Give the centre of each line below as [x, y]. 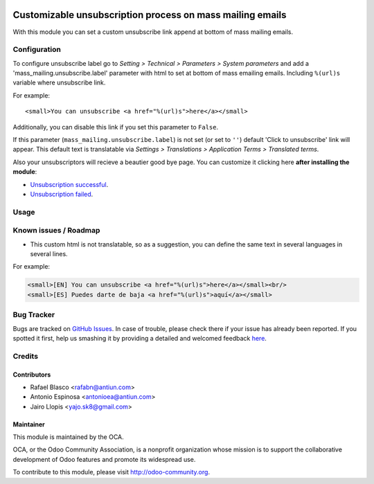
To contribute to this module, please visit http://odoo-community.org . [112, 472]
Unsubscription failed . [62, 194]
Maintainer [29, 424]
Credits [25, 356]
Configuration [37, 50]
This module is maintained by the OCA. [68, 437]
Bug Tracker [34, 315]
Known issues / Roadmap [56, 231]
